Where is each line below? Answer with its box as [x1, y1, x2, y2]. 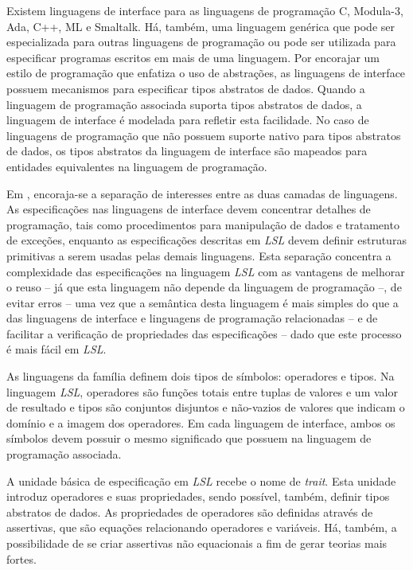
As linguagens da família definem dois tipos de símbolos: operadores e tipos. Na [6, 368, 395, 385]
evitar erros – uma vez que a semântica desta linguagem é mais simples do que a [6, 294, 399, 310]
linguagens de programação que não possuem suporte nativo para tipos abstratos [6, 127, 401, 143]
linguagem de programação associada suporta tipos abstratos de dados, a [6, 96, 362, 112]
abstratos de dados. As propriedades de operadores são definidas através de [6, 503, 373, 520]
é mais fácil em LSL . [6, 341, 107, 357]
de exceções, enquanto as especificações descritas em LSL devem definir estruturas [6, 232, 407, 248]
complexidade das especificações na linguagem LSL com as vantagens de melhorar [6, 263, 405, 279]
